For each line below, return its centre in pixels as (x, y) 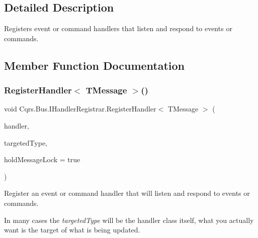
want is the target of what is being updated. (72, 230)
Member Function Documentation (95, 65)
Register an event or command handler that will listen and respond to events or (127, 193)
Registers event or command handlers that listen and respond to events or (118, 28)
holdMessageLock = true (42, 159)
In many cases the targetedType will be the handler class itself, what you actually (129, 220)
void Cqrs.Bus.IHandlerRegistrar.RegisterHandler (80, 109)
